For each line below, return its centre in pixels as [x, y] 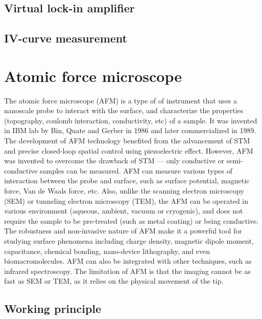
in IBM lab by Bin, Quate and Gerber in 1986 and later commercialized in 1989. [130, 130]
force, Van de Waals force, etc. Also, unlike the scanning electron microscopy [124, 191]
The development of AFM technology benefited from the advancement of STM [127, 141]
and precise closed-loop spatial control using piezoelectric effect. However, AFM [129, 150]
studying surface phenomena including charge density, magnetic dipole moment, [129, 241]
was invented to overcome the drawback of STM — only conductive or [114, 161]
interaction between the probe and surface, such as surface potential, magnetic [127, 180]
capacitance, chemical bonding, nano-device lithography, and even [107, 251]
